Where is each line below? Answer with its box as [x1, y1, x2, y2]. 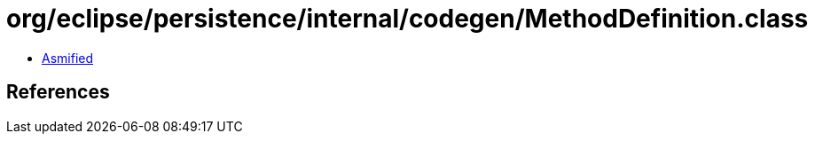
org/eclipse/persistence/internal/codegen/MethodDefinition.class [6, 4, 809, 34]
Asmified [42, 50, 94, 66]
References [6, 81, 110, 104]
